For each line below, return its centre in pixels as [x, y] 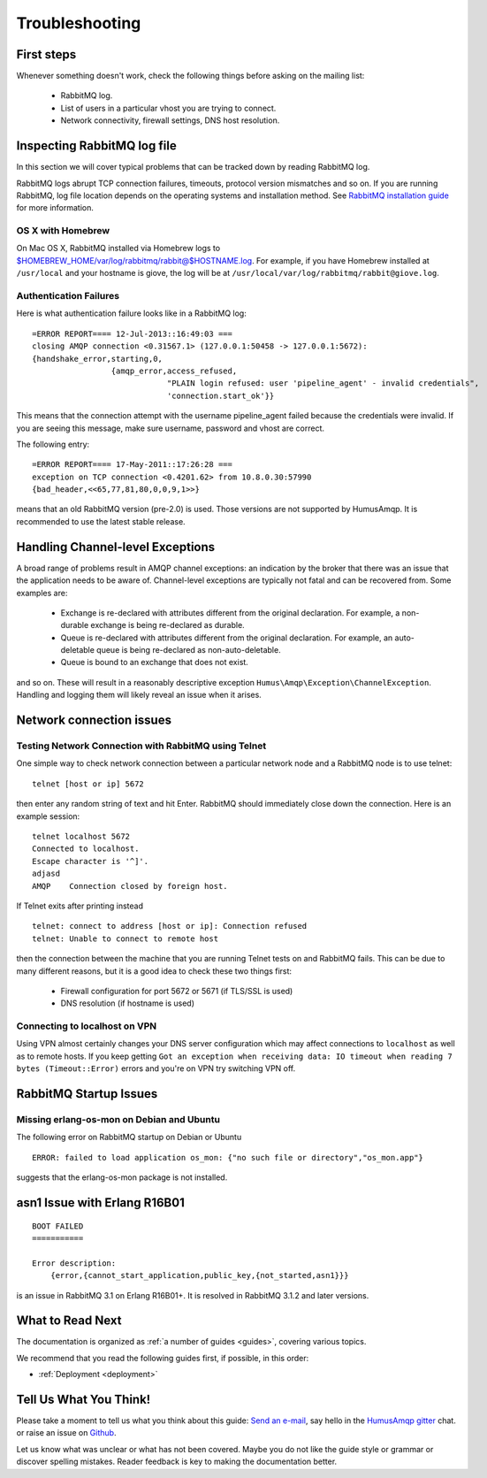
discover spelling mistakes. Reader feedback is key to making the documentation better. [177, 1462]
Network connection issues [94, 720]
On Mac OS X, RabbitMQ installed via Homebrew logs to [118, 249]
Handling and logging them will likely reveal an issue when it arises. [139, 695]
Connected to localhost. [86, 849]
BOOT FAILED [58, 1226]
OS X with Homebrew [63, 231]
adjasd [46, 874]
